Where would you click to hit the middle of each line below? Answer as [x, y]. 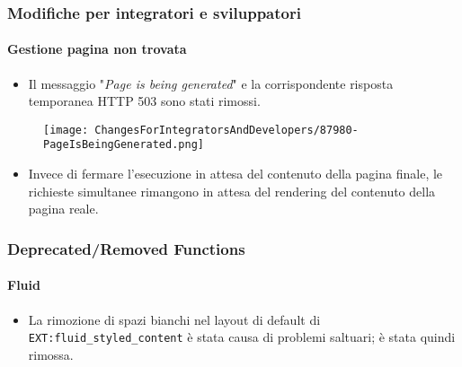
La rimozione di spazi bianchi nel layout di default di [174, 319]
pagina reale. [63, 209]
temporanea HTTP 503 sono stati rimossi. [144, 101]
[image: [66, 130]
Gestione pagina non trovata [97, 49]
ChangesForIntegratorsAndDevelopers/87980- [227, 130]
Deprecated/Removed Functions [126, 248]
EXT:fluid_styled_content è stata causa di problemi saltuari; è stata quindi [242, 337]
